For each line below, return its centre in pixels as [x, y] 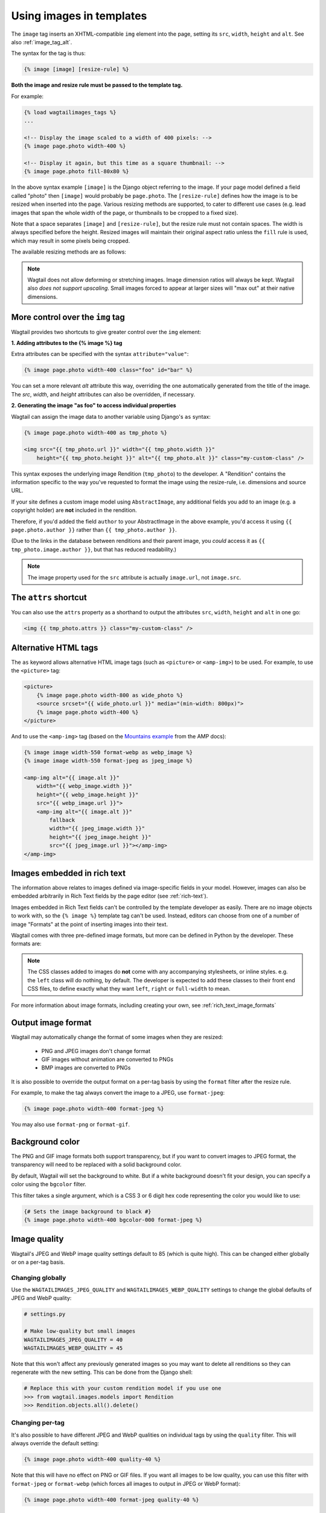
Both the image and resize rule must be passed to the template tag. [97, 85]
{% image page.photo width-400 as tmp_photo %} [95, 432]
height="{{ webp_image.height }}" [88, 795]
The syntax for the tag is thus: [48, 53]
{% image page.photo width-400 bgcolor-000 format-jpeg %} [113, 1220]
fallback [62, 820]
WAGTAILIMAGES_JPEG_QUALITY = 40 [73, 1340]
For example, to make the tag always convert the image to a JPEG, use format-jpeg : [118, 1093]
